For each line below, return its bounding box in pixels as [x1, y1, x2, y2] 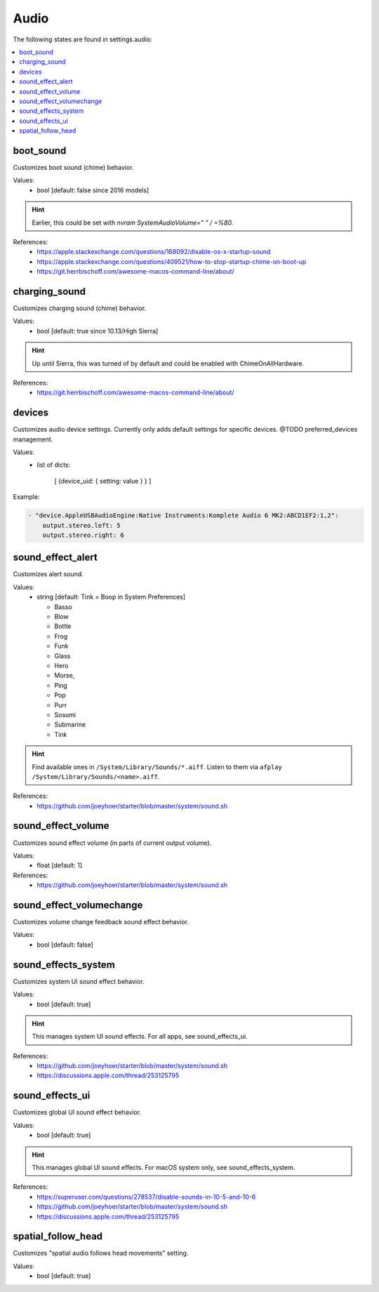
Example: [13, 493, 40, 501]
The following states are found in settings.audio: [13, 35, 152, 44]
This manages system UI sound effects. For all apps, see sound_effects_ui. [32, 1032, 248, 1041]
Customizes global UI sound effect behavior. [13, 1108, 142, 1117]
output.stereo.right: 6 [42, 531, 124, 539]
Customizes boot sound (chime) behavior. [13, 163, 134, 171]
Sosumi [54, 710, 77, 719]
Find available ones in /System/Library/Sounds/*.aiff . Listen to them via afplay [32, 762, 282, 771]
